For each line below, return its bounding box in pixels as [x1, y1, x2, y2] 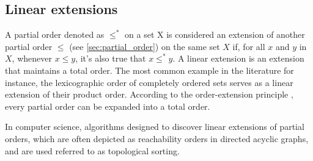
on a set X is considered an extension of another [125, 28, 305, 41]
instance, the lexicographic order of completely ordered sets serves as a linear [5, 76, 293, 88]
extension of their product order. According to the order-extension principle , [5, 88, 293, 101]
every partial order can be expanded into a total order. [5, 99, 210, 112]
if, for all [232, 40, 265, 52]
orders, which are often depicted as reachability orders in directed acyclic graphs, [5, 132, 309, 145]
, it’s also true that [75, 52, 146, 65]
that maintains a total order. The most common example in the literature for [5, 63, 294, 76]
